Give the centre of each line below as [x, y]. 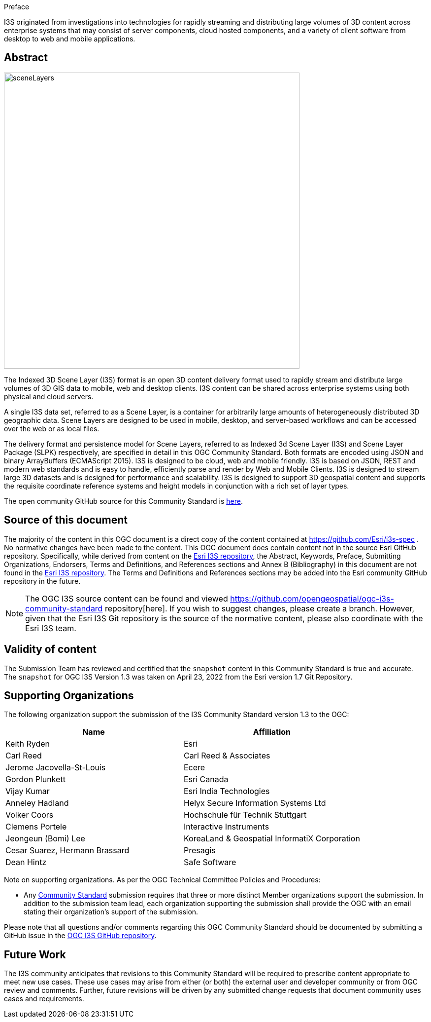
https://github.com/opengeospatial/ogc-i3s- [312, 598]
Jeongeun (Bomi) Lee [45, 839]
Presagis [199, 851]
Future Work [35, 954]
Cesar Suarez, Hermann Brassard [67, 851]
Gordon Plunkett [35, 779]
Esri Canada [206, 779]
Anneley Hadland [37, 803]
